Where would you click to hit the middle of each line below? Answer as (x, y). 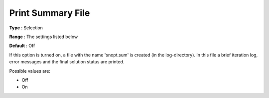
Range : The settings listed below (44, 37)
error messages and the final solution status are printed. (67, 62)
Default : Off (22, 46)
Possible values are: (30, 71)
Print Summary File (50, 13)
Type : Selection (26, 28)
